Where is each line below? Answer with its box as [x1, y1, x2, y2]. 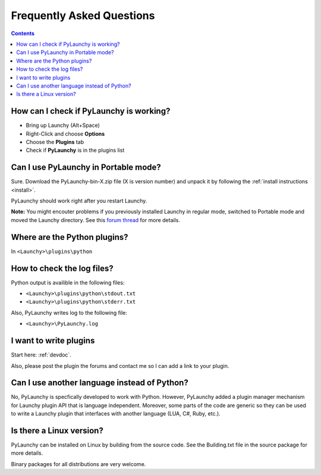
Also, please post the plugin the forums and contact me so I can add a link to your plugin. [11, 362, 229, 369]
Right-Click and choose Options [26, 130, 105, 137]
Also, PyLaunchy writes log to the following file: [11, 309, 128, 316]
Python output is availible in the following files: [11, 279, 125, 286]
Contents [11, 30, 35, 37]
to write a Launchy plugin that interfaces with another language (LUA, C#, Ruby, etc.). [11, 410, 221, 417]
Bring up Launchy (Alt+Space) [26, 122, 100, 129]
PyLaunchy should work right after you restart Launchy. [11, 197, 147, 205]
